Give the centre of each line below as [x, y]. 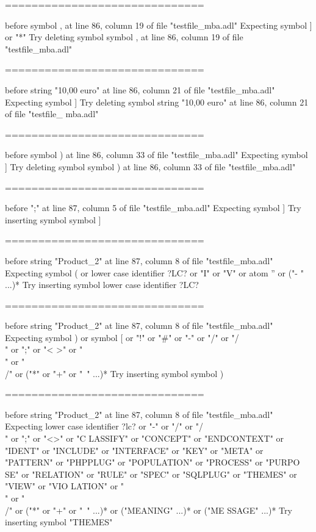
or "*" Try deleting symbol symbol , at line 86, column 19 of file [124, 37]
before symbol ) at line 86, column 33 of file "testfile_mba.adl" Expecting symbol [156, 155]
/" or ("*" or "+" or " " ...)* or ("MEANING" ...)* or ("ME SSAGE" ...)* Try [149, 510]
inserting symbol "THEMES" [59, 522]
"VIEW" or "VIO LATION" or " [65, 486]
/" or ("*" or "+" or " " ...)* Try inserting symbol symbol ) [114, 373]
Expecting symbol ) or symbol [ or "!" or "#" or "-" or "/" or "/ [122, 337]
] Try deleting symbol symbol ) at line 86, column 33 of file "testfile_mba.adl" [150, 166]
